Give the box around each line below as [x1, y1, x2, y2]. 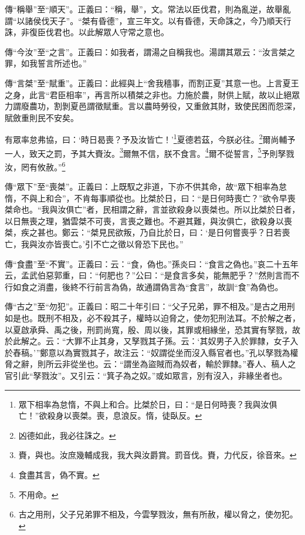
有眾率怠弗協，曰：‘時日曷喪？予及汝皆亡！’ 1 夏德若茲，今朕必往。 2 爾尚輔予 [5, 132, 296, 145]
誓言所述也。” [37, 57, 87, 69]
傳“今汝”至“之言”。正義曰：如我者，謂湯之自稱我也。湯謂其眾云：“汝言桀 [5, 45, 287, 58]
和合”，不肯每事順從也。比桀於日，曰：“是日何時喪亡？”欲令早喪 [45, 191, 296, 204]
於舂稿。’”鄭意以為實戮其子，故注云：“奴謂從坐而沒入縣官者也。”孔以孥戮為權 [5, 346, 299, 358]
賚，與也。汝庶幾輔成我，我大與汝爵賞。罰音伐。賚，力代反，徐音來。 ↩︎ [18, 449, 297, 461]
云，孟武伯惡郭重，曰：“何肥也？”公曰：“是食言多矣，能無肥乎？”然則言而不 [5, 269, 300, 281]
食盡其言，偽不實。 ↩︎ [18, 468, 100, 480]
